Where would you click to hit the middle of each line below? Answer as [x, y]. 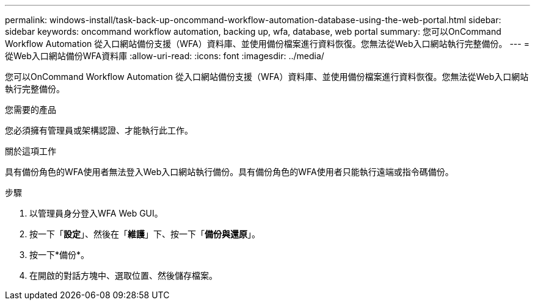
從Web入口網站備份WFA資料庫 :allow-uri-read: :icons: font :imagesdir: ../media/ [165, 56]
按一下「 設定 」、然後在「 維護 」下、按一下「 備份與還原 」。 [145, 234]
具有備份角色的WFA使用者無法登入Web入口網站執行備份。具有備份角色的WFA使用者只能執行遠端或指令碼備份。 [229, 172]
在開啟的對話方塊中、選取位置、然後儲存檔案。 [123, 275]
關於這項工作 [31, 151]
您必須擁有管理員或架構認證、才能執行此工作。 [99, 130]
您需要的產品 [31, 109]
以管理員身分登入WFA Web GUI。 [96, 213]
